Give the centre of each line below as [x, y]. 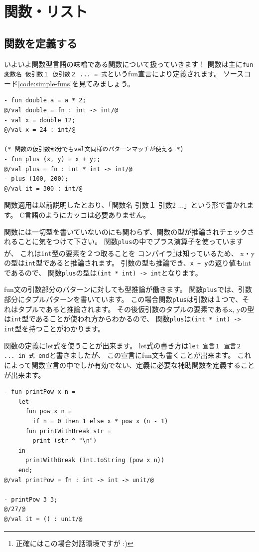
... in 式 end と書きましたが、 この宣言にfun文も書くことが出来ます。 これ [128, 355]
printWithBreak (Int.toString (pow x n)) [95, 460]
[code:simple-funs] [45, 83]
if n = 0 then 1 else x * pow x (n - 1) [100, 421]
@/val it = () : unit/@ [43, 519]
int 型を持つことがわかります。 [55, 329]
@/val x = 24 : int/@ [40, 130]
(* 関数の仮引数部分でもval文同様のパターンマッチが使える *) [94, 149]
